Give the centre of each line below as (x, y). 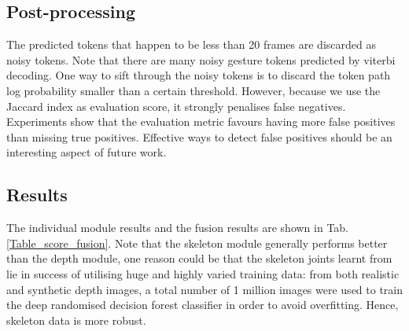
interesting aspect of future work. (87, 152)
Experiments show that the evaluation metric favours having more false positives (201, 121)
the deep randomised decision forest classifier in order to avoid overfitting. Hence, (203, 305)
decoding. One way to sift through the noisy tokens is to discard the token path (199, 75)
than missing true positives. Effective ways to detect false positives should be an (199, 136)
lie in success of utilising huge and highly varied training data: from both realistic (203, 273)
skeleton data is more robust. (76, 320)
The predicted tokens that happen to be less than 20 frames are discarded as (191, 44)
